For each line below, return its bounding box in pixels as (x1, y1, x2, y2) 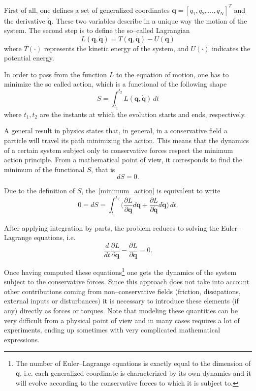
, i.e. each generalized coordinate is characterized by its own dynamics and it (20, 367, 252, 378)
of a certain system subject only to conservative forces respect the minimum (4, 145, 233, 155)
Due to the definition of (4, 185, 75, 196)
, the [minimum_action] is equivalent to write (81, 185, 221, 196)
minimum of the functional (4, 164, 85, 174)
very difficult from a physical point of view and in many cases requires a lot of (4, 315, 240, 325)
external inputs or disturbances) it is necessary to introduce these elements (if (4, 296, 239, 306)
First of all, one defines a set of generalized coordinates (4, 4, 170, 15)
